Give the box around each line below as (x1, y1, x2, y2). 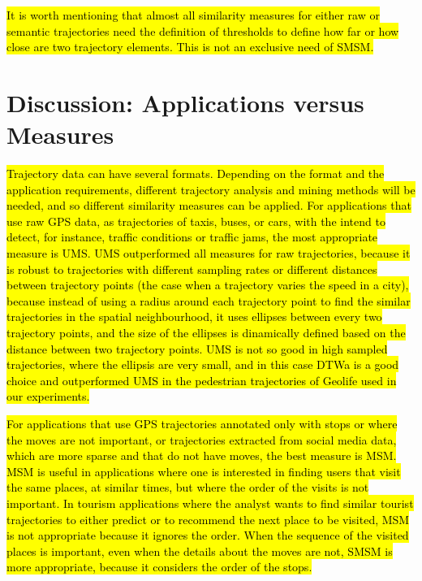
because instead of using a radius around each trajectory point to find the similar (6, 292, 411, 309)
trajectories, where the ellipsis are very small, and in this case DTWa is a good (6, 356, 399, 373)
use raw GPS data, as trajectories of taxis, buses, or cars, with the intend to (6, 212, 385, 229)
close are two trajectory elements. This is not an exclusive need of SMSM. (6, 38, 374, 55)
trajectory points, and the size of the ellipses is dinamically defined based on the (6, 324, 406, 341)
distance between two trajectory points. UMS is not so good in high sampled (6, 340, 388, 357)
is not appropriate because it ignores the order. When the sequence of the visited (6, 527, 409, 544)
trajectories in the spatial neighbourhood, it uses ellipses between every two (6, 308, 382, 325)
